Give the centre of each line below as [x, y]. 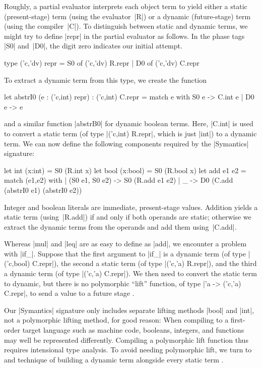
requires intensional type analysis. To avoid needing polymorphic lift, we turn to [128, 350]
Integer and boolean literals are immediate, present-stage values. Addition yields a [131, 207]
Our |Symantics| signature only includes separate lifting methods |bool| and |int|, [129, 310]
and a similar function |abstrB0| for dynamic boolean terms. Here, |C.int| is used [129, 123]
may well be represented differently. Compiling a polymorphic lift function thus [126, 339]
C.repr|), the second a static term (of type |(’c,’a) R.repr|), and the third [145, 263]
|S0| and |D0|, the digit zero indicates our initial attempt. [93, 46]
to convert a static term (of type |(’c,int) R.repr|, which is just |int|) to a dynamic [130, 133]
